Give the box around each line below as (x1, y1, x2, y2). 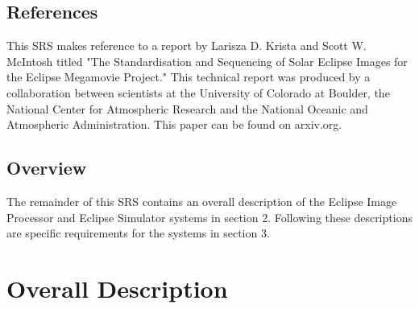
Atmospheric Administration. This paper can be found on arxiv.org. (6, 116, 342, 133)
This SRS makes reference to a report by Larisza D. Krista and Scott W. (6, 37, 367, 54)
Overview (6, 155, 87, 180)
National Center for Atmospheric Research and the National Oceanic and (6, 100, 368, 117)
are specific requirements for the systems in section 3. (6, 225, 270, 241)
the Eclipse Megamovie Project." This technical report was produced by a (6, 68, 371, 85)
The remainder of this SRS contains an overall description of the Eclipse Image (6, 192, 397, 209)
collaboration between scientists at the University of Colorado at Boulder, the (6, 84, 390, 101)
